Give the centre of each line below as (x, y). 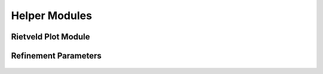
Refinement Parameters (56, 56)
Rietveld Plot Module (51, 37)
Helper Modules (51, 16)
